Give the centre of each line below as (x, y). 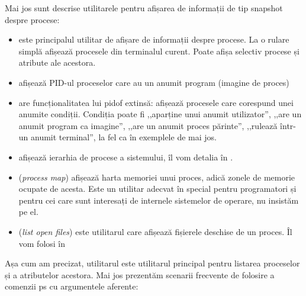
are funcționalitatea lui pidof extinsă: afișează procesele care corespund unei (156, 102)
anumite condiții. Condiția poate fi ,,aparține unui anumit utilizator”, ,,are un (160, 114)
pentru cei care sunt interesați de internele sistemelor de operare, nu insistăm (159, 200)
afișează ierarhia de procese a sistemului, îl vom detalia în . (126, 157)
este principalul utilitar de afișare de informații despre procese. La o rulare (154, 39)
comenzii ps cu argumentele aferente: (72, 286)
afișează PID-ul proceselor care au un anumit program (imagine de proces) (154, 82)
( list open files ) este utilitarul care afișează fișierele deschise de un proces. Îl (155, 231)
